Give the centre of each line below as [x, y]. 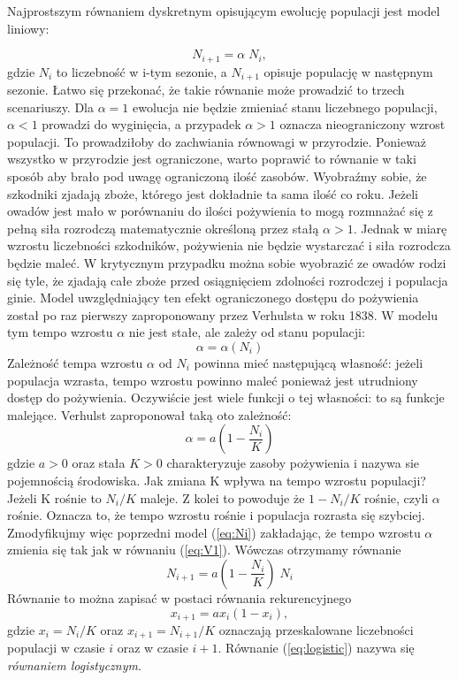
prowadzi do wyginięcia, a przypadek [141, 124]
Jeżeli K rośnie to [54, 497]
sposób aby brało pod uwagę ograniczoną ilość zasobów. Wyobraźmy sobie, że [217, 176]
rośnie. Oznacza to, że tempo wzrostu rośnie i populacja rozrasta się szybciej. [216, 515]
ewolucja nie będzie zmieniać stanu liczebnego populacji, [285, 107]
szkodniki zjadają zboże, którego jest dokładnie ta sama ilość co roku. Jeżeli [213, 193]
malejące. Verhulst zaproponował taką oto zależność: [149, 414]
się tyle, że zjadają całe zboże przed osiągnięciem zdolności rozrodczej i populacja [228, 280]
